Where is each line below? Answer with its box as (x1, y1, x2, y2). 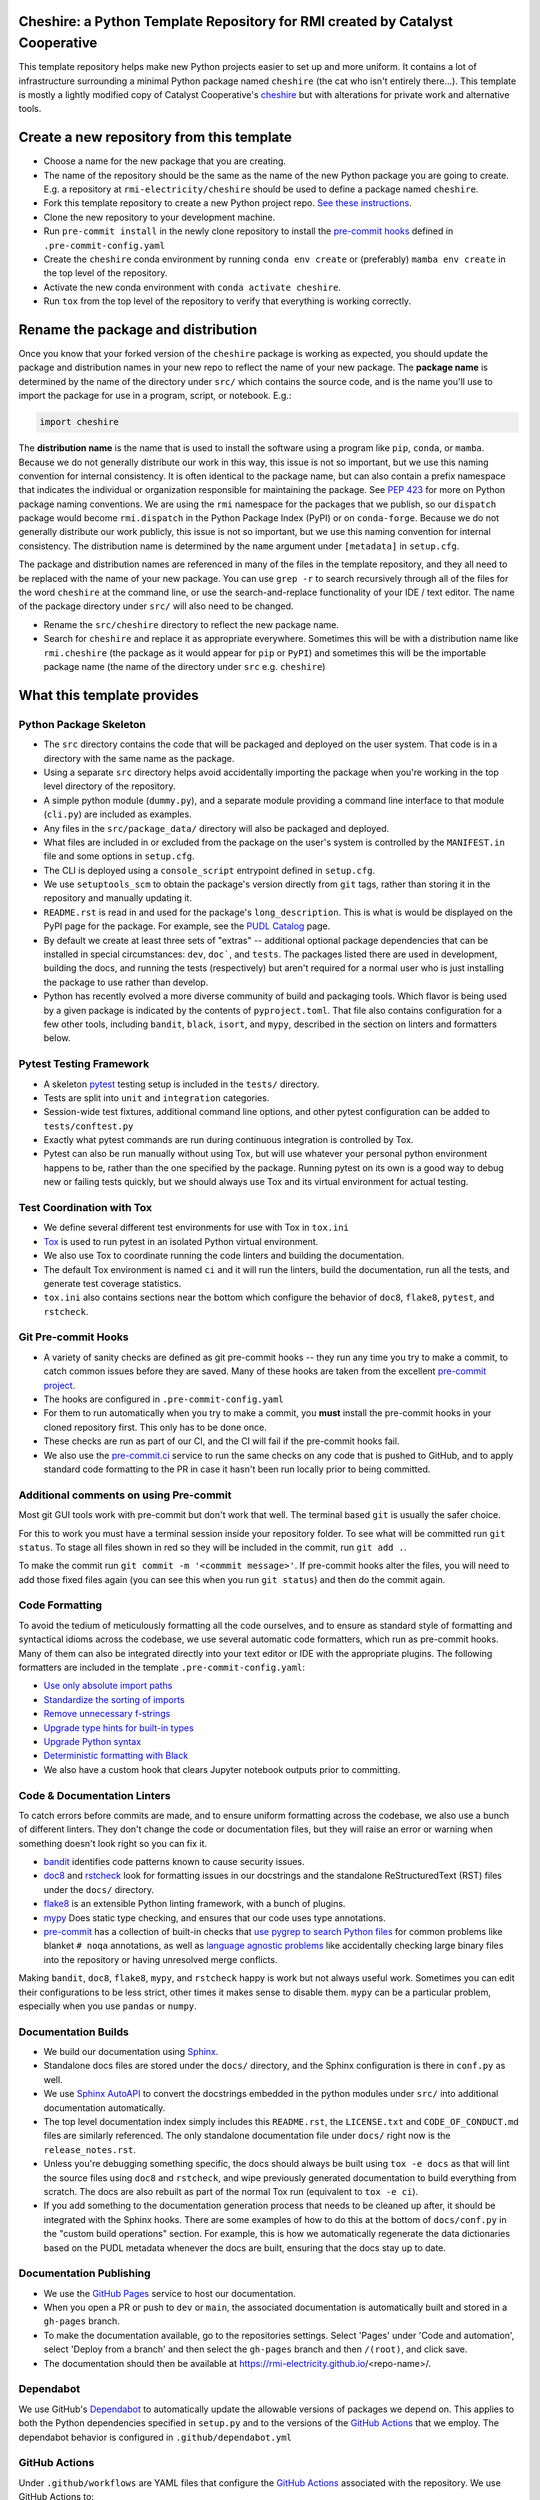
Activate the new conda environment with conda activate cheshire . (43, 281, 342, 293)
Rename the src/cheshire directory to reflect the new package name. (43, 618, 339, 630)
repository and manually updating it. (43, 892, 192, 904)
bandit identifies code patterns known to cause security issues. (43, 1856, 305, 1868)
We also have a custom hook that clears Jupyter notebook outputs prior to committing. (43, 1763, 401, 1775)
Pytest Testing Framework (18, 1057, 150, 1071)
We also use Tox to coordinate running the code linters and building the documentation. (43, 1250, 405, 1262)
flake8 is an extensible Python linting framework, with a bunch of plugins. (43, 1898, 346, 1910)
